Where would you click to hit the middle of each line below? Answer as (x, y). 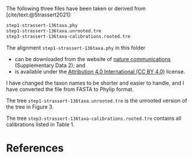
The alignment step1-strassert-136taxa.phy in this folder (76, 48)
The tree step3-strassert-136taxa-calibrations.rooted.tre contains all (94, 118)
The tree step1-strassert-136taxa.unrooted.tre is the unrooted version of (97, 100)
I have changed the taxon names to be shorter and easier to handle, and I (95, 83)
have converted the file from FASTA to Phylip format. (70, 89)
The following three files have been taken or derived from (76, 9)
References (35, 148)
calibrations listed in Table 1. (40, 124)
